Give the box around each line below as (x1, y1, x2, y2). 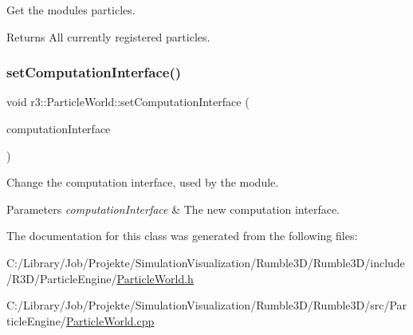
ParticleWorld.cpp (65, 312, 155, 329)
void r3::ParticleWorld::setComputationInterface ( (6, 93, 250, 110)
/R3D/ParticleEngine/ (6, 270, 117, 286)
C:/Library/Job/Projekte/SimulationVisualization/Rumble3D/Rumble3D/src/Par (6, 297, 407, 313)
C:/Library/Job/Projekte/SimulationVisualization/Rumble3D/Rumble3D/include (6, 254, 405, 270)
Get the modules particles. (6, 2, 136, 18)
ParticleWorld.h (116, 270, 194, 286)
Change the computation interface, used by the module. (6, 174, 279, 191)
